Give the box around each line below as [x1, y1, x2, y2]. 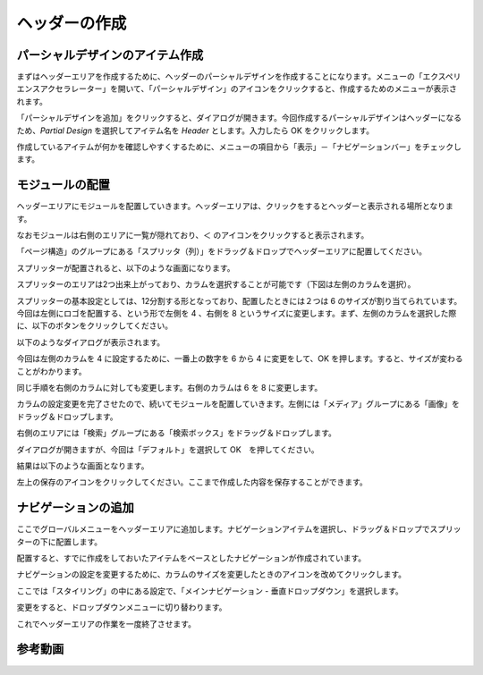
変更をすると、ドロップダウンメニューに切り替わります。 [16, 602, 227, 612]
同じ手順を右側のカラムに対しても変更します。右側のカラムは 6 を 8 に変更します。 [16, 383, 323, 392]
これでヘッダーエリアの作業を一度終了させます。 [16, 618, 197, 629]
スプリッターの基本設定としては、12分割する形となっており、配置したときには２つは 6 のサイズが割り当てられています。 [16, 295, 462, 306]
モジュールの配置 [16, 177, 111, 192]
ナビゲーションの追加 [16, 501, 134, 516]
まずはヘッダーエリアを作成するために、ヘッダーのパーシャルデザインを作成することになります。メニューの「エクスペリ [16, 72, 462, 82]
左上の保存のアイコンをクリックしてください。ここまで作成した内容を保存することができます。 [16, 477, 369, 487]
